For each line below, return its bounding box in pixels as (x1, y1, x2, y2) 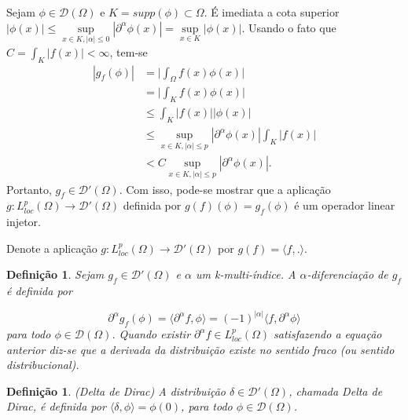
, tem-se (109, 43, 148, 60)
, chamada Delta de (289, 382, 383, 399)
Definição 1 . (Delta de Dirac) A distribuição (6, 382, 226, 399)
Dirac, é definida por (6, 398, 106, 415)
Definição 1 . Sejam (6, 266, 105, 283)
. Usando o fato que (241, 19, 336, 35)
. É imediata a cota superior (204, 4, 340, 20)
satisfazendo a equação (274, 326, 382, 341)
